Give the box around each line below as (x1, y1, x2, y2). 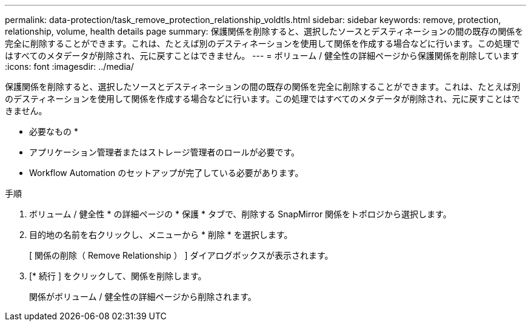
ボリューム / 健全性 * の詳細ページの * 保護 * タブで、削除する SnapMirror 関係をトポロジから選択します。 (29, 209, 452, 219)
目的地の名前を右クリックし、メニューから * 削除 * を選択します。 (29, 229, 293, 240)
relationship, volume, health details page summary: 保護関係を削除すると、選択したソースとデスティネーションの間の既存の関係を (5, 26, 524, 36)
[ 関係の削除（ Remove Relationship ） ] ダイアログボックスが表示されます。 (29, 250, 333, 260)
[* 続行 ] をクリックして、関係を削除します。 (29, 271, 207, 281)
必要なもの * (29, 126, 78, 137)
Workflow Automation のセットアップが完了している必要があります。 (29, 168, 304, 178)
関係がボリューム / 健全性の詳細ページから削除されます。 (29, 291, 256, 302)
